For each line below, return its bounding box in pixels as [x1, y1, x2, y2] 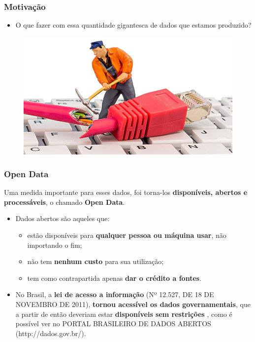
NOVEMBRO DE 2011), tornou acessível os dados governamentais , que [15, 299, 251, 309]
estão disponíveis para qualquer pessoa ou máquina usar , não [27, 229, 226, 240]
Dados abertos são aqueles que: [15, 213, 110, 224]
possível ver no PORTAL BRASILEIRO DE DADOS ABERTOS [15, 318, 211, 329]
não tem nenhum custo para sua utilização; [27, 256, 164, 266]
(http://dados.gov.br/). [15, 328, 86, 338]
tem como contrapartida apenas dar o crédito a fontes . [27, 272, 202, 283]
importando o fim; [27, 239, 82, 250]
